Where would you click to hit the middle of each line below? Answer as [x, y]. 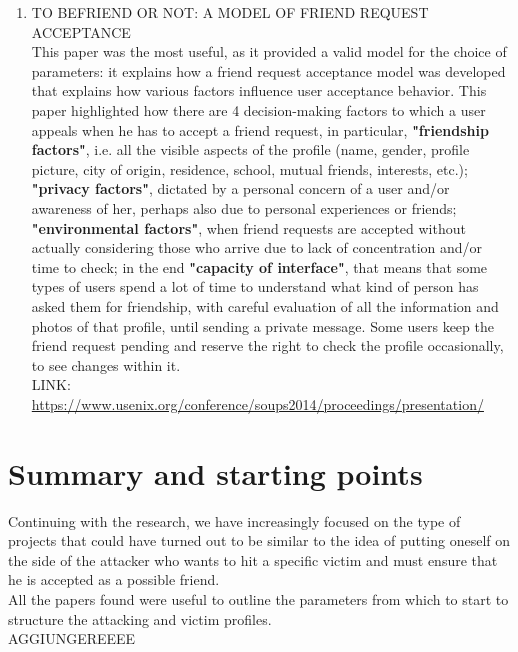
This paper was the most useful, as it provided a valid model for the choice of [269, 51]
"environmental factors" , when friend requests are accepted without [248, 227]
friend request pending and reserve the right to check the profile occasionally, [267, 345]
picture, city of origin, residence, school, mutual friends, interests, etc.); [249, 168]
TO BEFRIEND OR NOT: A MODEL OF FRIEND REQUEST [230, 12]
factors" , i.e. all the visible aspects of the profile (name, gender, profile [250, 149]
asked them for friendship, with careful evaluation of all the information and [265, 305]
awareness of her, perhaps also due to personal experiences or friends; [244, 207]
